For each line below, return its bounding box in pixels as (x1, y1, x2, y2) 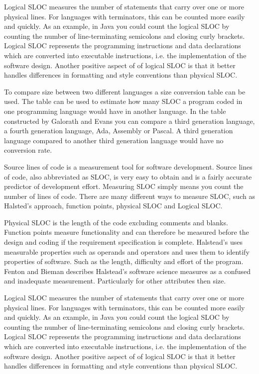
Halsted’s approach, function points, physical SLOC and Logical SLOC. (4, 200, 223, 211)
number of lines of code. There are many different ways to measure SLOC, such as (4, 190, 255, 201)
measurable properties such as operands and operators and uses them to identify (4, 246, 250, 257)
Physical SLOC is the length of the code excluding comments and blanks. (4, 217, 228, 227)
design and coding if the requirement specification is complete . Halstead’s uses (4, 237, 243, 247)
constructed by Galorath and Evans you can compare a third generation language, (4, 115, 255, 126)
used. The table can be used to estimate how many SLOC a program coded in (4, 96, 243, 106)
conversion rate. (4, 145, 52, 155)
